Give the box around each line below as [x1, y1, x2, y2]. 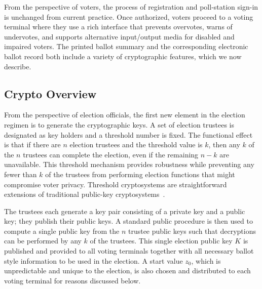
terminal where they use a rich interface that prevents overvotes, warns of [4, 21, 233, 32]
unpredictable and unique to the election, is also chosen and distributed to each [4, 265, 251, 276]
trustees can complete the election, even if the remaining [23, 149, 199, 159]
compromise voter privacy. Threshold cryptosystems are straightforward [4, 179, 227, 189]
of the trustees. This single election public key [90, 235, 233, 246]
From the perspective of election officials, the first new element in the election [4, 109, 245, 120]
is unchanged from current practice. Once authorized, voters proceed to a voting [4, 11, 253, 22]
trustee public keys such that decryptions [128, 225, 256, 236]
